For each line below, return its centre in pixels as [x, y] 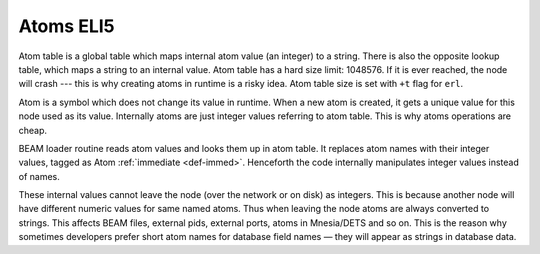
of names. [39, 176]
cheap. [33, 130]
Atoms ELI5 [66, 26]
